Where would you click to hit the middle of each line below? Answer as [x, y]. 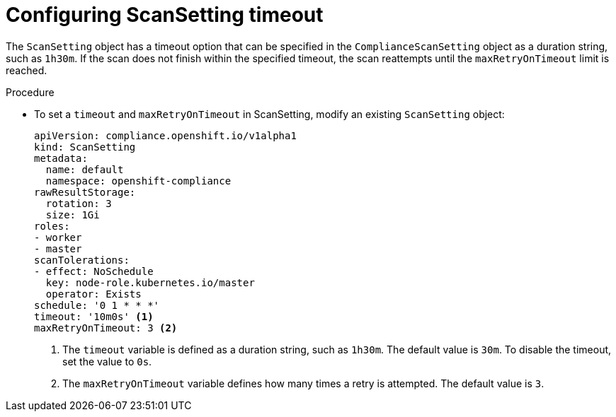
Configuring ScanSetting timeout [165, 15]
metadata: [61, 158]
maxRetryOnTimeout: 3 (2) [106, 328]
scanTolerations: [82, 260]
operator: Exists [93, 294]
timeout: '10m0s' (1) [94, 316]
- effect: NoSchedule [94, 271]
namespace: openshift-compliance [138, 181]
